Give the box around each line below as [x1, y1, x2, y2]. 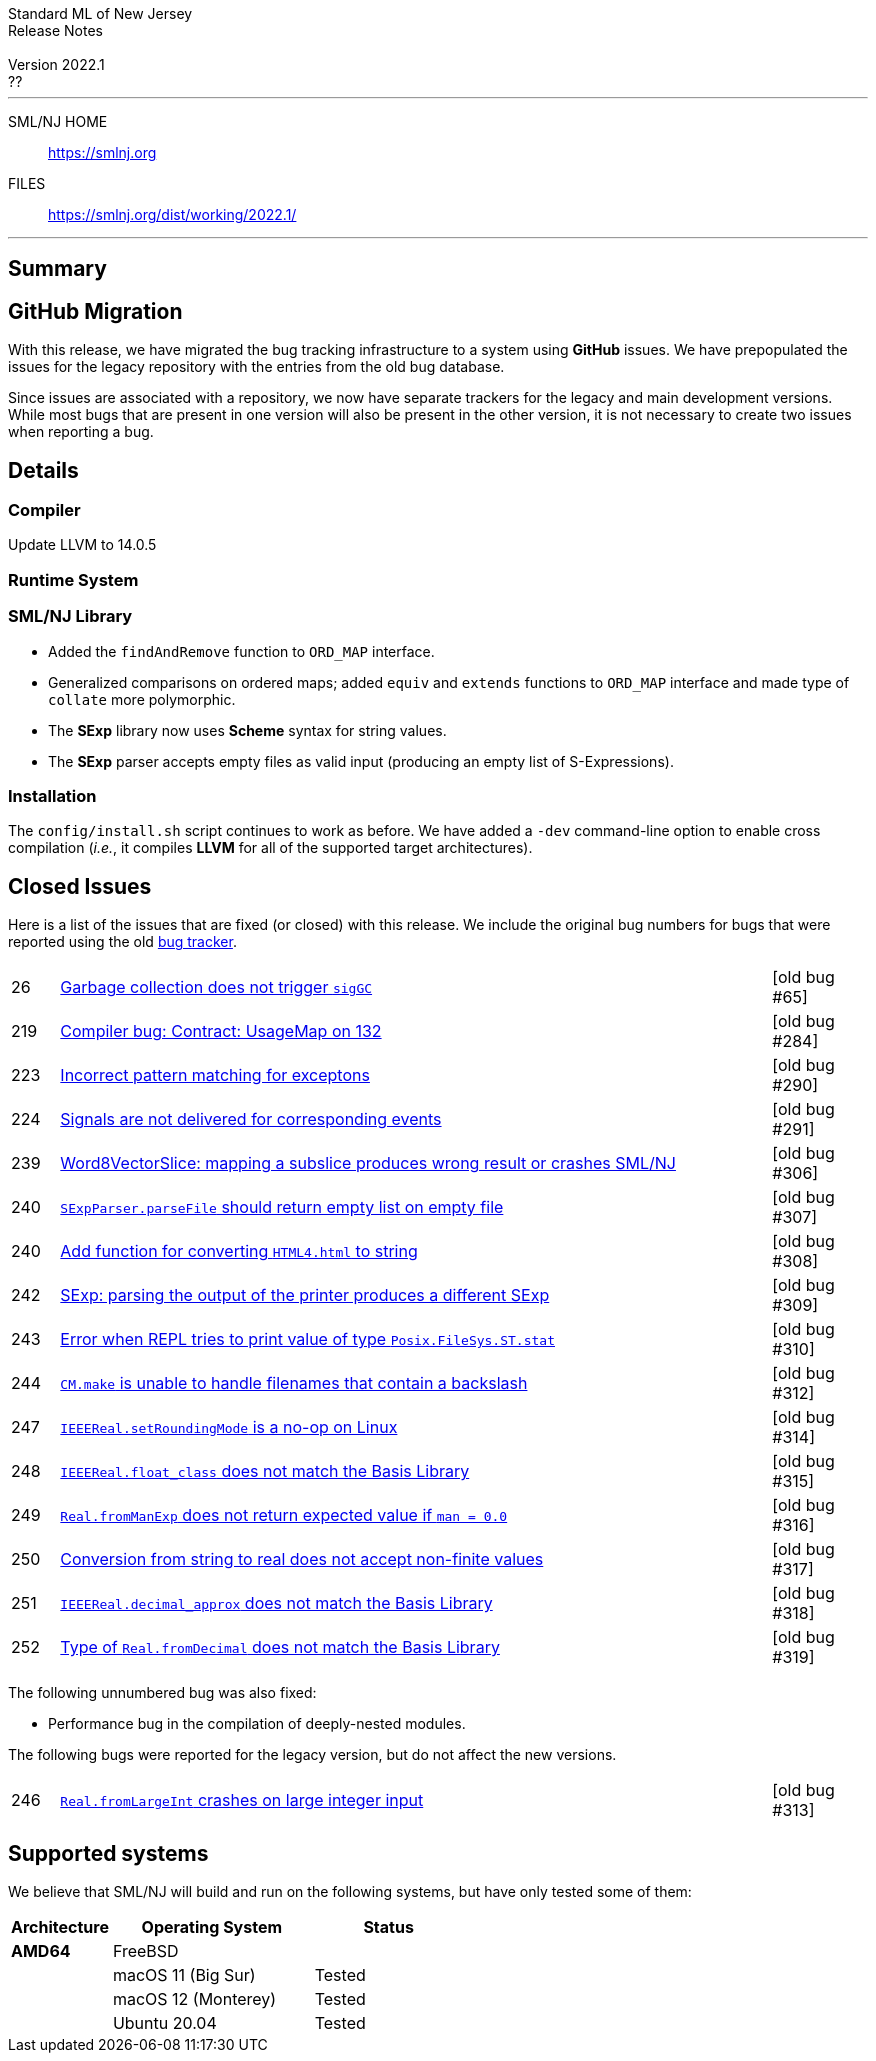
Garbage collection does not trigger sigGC [60, 977, 373, 998]
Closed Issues [8, 873, 152, 899]
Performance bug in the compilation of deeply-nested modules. [48, 1715, 466, 1733]
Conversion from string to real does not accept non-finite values [60, 1549, 544, 1570]
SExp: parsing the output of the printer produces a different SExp [60, 1285, 550, 1306]
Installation [8, 785, 97, 806]
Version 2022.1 [8, 56, 105, 73]
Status [363, 1917, 414, 1938]
